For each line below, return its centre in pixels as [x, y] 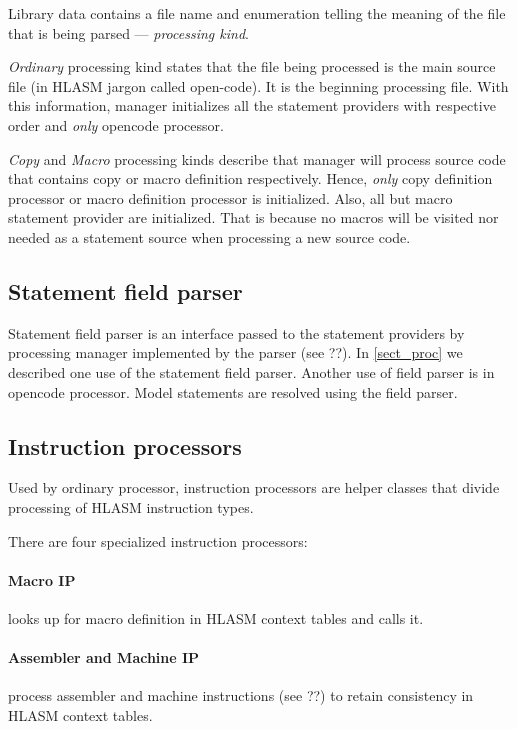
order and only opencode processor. [116, 124]
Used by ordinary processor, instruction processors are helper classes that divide [254, 487]
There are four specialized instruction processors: [158, 540]
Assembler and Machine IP [104, 657]
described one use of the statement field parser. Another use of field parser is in [251, 371]
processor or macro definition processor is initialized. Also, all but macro [230, 197]
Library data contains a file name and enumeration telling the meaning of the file [257, 13]
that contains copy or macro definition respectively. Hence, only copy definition [250, 178]
